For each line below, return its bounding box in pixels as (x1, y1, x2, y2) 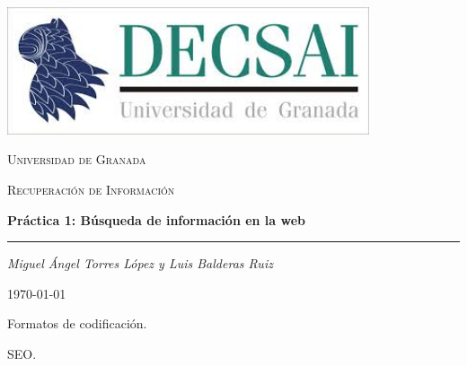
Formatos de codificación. (7, 314, 147, 333)
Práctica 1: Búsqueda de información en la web (7, 210, 306, 229)
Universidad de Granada (7, 150, 146, 169)
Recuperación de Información (7, 180, 175, 199)
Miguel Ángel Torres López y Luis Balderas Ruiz (7, 254, 273, 273)
